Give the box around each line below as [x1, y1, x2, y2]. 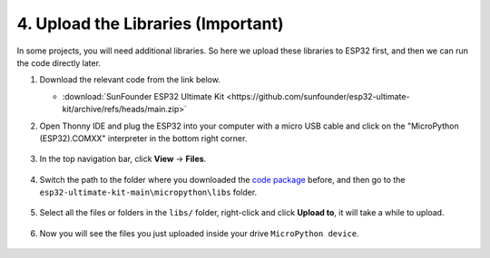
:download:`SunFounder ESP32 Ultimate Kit [62, 91, 225, 101]
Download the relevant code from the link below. [39, 74, 221, 85]
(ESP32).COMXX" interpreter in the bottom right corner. [39, 132, 248, 144]
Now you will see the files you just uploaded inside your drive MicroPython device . [39, 227, 359, 239]
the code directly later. [16, 57, 102, 68]
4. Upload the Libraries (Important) [16, 14, 284, 33]
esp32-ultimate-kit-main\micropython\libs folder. [39, 186, 258, 198]
